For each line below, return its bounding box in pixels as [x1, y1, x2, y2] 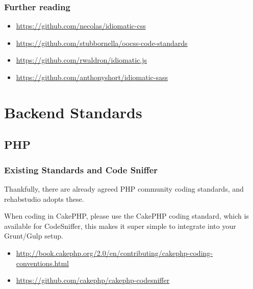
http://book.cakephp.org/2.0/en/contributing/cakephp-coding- [16, 247, 213, 258]
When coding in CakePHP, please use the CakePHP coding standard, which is [4, 211, 249, 221]
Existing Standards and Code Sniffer [4, 163, 158, 176]
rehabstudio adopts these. [4, 193, 84, 204]
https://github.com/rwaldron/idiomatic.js [16, 55, 147, 65]
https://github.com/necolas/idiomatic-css [16, 20, 146, 31]
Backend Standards [4, 101, 142, 122]
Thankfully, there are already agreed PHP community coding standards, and [4, 183, 244, 194]
